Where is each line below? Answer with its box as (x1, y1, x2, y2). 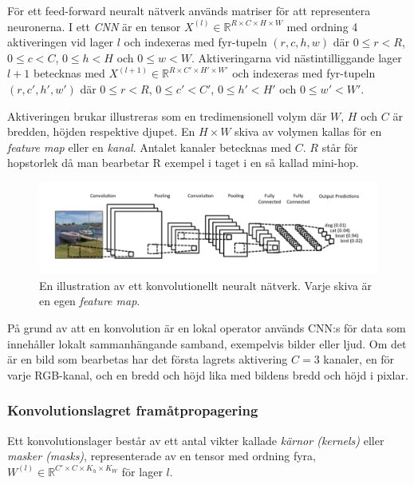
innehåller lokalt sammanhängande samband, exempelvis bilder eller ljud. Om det (7, 335, 407, 352)
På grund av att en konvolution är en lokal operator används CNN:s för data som (7, 319, 406, 336)
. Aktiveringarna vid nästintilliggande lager (191, 49, 402, 66)
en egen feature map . (39, 292, 140, 309)
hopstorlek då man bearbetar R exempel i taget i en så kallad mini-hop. (7, 154, 359, 171)
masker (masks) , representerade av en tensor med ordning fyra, (7, 447, 316, 464)
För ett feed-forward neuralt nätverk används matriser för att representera (7, 2, 371, 18)
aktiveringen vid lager (7, 34, 114, 50)
